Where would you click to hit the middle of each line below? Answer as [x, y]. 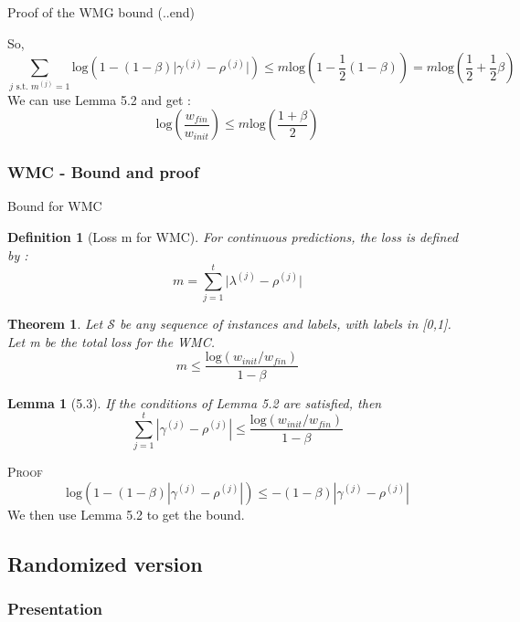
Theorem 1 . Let [55, 324]
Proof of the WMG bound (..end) [101, 12]
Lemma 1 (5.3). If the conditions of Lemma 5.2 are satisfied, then [195, 402]
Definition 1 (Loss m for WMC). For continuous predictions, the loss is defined [233, 236]
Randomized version [105, 563]
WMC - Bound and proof [103, 172]
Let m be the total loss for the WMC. [111, 341]
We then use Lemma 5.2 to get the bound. [126, 514]
